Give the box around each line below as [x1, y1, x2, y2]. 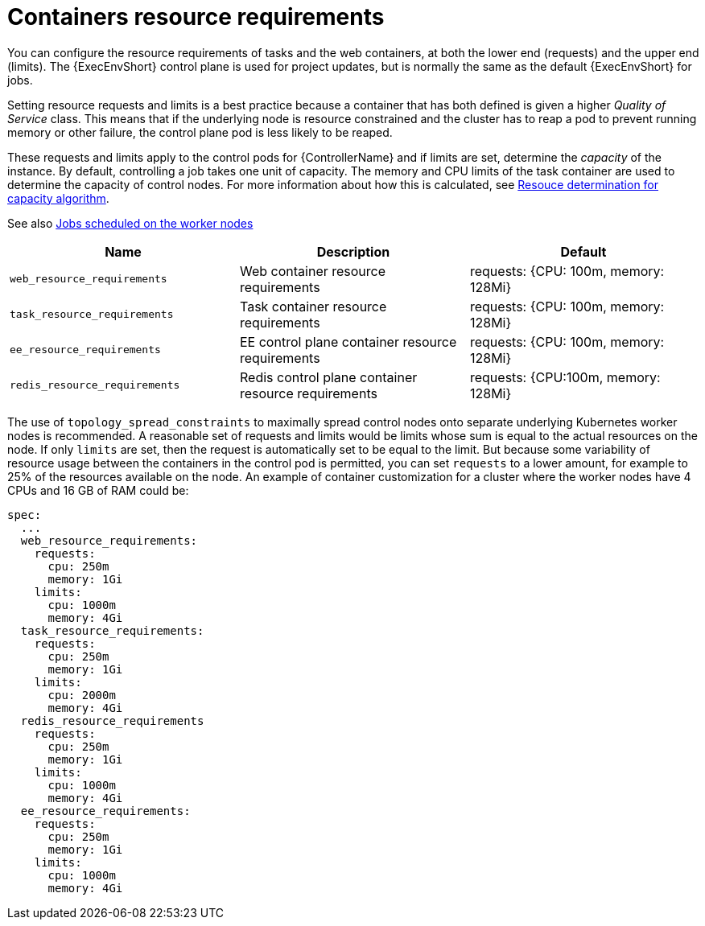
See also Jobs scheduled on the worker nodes [7, 216, 254, 230]
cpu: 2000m [47, 688, 116, 702]
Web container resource [239, 262, 386, 279]
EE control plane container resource [239, 333, 457, 350]
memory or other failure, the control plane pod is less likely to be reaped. [7, 125, 393, 139]
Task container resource [239, 298, 387, 315]
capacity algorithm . [7, 191, 109, 205]
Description [316, 243, 390, 260]
